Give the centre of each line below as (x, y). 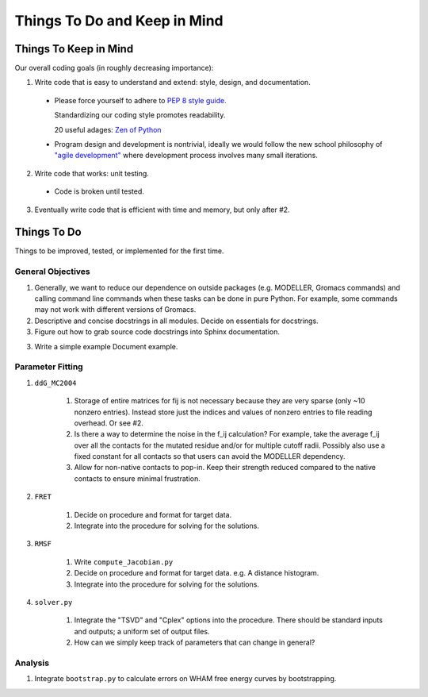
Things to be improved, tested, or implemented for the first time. (119, 251)
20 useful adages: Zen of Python (108, 129)
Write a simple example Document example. (106, 346)
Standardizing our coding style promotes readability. (140, 115)
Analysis (32, 663)
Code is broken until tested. (99, 191)
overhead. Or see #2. (109, 423)
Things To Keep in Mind (74, 49)
